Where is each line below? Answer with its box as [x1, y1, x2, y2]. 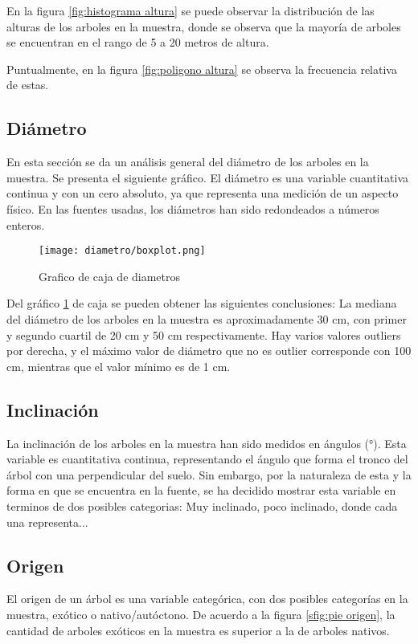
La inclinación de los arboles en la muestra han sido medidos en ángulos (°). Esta [6, 434, 407, 451]
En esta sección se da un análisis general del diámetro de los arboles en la [6, 153, 369, 170]
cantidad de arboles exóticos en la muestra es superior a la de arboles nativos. [6, 622, 390, 638]
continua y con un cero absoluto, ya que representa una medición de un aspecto [6, 185, 399, 202]
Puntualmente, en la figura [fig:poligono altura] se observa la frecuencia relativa [6, 60, 397, 77]
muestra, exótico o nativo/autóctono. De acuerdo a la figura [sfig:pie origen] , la [6, 605, 395, 622]
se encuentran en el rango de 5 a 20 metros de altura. [6, 34, 269, 51]
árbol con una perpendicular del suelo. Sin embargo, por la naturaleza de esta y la [6, 466, 412, 483]
